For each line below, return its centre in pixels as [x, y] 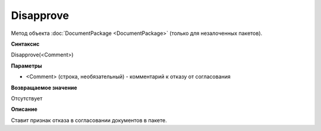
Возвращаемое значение [44, 87]
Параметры [26, 66]
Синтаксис [25, 44]
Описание [24, 109]
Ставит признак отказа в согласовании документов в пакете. [89, 120]
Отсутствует [27, 98]
